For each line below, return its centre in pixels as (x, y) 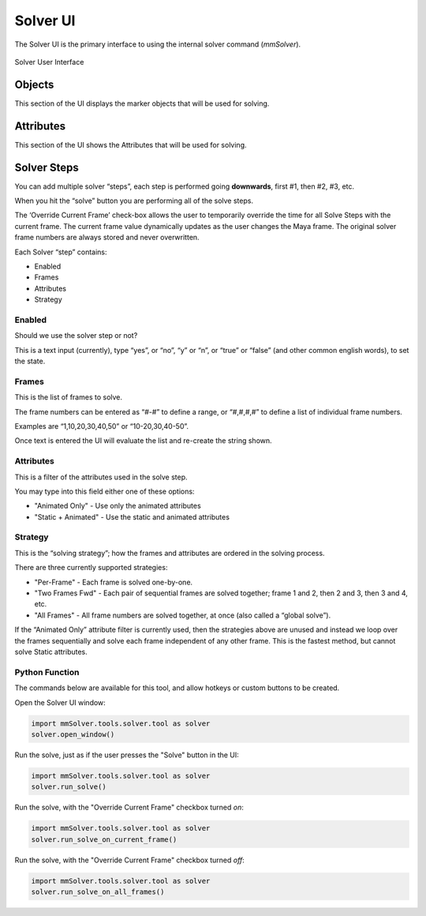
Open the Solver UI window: (60, 702)
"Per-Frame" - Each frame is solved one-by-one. (114, 582)
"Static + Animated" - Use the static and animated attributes (132, 516)
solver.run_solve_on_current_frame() (104, 839)
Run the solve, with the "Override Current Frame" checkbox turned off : (129, 860)
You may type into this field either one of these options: (105, 491)
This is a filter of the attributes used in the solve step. (101, 477)
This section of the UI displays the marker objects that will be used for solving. (142, 103)
